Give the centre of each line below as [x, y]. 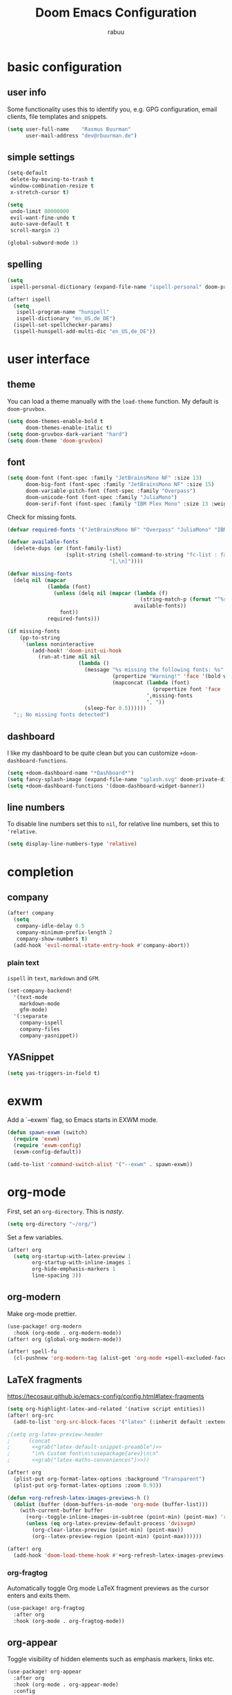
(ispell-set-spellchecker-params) [63, 325]
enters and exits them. [39, 1595]
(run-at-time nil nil [69, 657]
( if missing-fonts [33, 631]
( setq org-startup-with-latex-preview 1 [72, 1256]
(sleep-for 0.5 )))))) [115, 709]
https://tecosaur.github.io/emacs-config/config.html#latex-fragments [106, 1396]
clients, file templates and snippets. [58, 116]
